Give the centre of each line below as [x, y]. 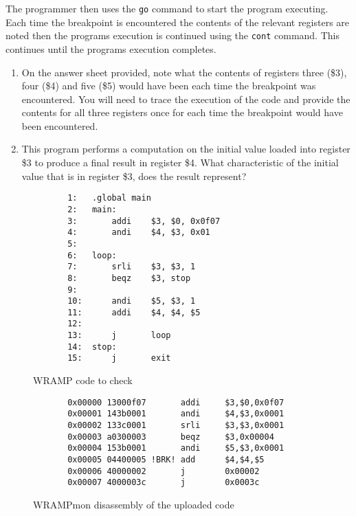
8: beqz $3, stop [129, 278]
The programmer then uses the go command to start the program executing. [167, 8]
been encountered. [60, 125]
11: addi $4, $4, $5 [134, 312]
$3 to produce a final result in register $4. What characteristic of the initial [180, 162]
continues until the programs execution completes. [111, 48]
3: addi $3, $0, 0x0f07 [144, 221]
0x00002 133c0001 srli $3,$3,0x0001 [176, 425]
